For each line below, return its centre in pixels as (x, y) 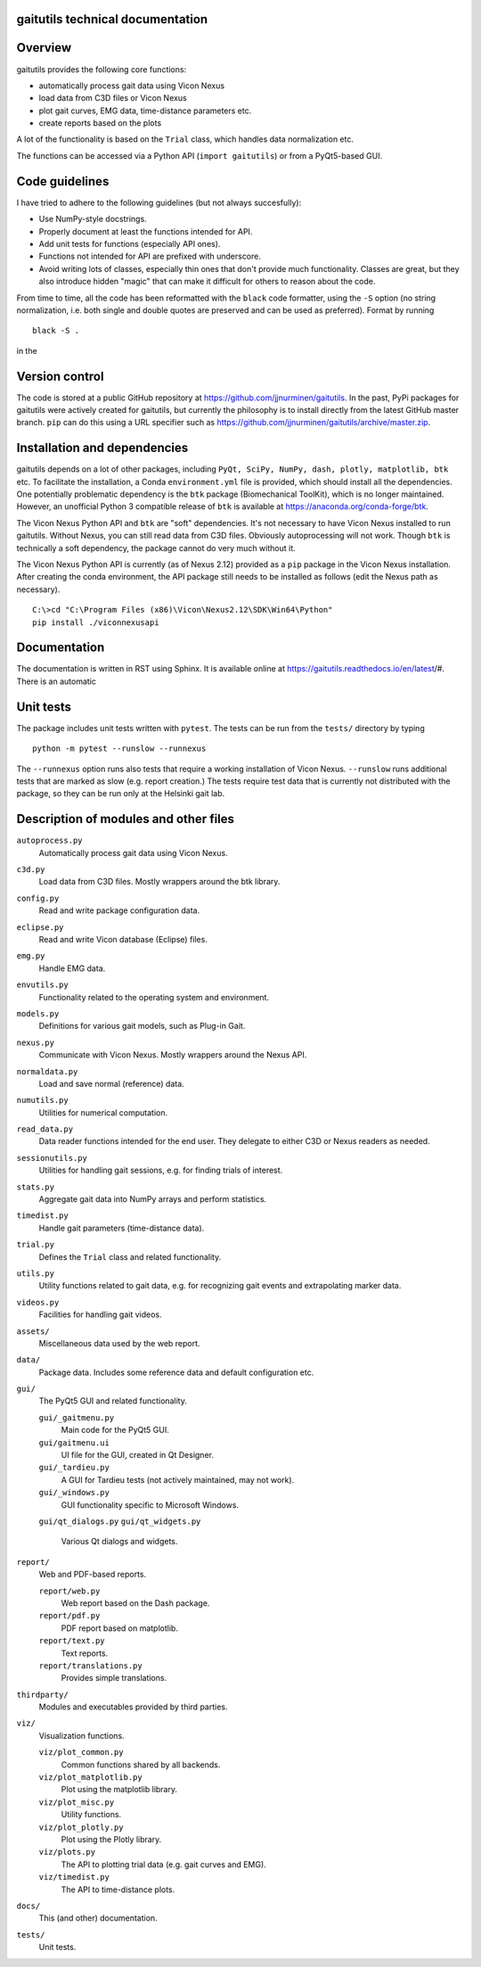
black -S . (56, 331)
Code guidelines (63, 181)
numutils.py (42, 1100)
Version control (60, 376)
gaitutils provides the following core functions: (102, 69)
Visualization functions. (82, 1735)
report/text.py (72, 1641)
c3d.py (31, 870)
